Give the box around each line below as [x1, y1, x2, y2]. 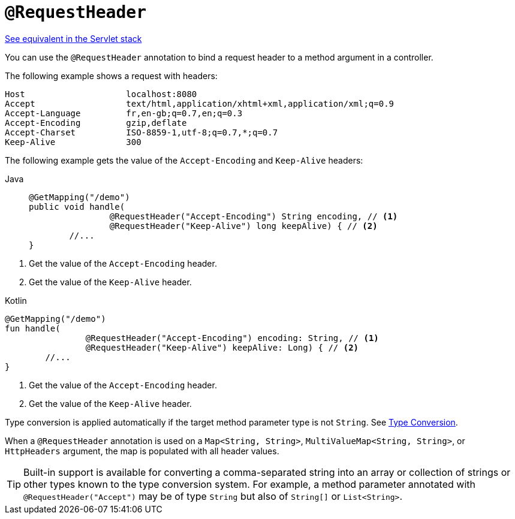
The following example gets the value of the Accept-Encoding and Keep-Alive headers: [5, 155, 363, 165]
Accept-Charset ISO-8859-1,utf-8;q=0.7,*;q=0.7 [5, 127, 278, 137]
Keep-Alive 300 [5, 137, 141, 147]
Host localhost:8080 [5, 89, 197, 99]
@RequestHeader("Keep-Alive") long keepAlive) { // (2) [109, 221, 378, 231]
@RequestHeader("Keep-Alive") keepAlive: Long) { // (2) [85, 342, 359, 352]
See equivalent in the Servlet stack [5, 33, 142, 44]
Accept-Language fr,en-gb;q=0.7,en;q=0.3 [5, 108, 243, 118]
